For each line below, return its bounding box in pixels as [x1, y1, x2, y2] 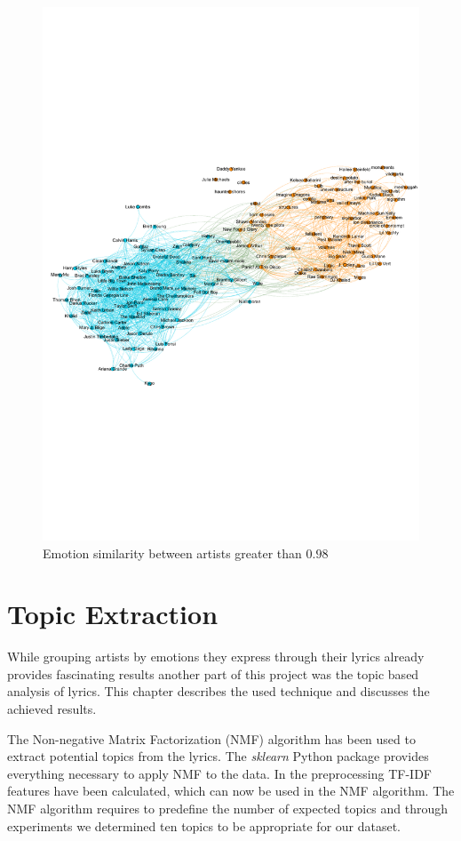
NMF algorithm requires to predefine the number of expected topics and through [7, 798, 449, 817]
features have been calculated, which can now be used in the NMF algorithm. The [7, 781, 455, 800]
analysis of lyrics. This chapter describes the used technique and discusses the [7, 682, 430, 701]
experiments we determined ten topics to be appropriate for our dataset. [7, 816, 401, 835]
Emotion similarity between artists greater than [43, 543, 302, 562]
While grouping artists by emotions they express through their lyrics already [7, 647, 425, 666]
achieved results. [7, 700, 97, 718]
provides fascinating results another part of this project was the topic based [7, 664, 419, 683]
